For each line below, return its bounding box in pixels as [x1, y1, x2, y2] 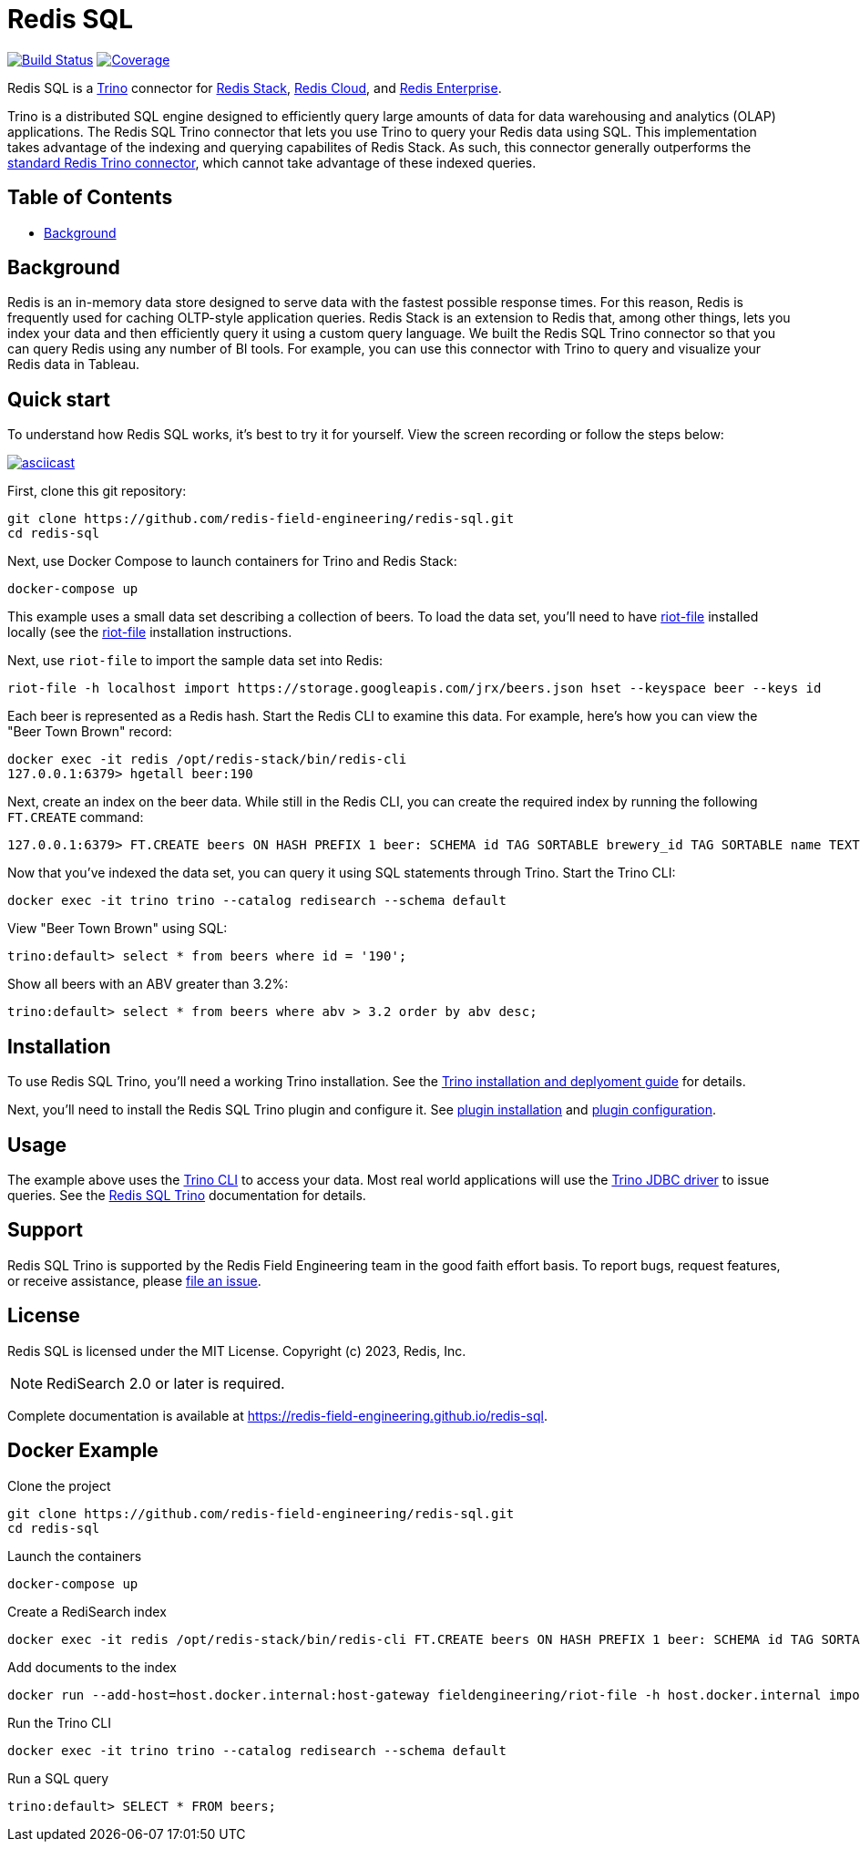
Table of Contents [7, 186, 173, 210]
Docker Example [7, 1439, 159, 1463]
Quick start [7, 387, 110, 411]
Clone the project [7, 1477, 111, 1494]
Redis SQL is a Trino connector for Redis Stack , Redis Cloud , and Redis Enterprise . [7, 79, 502, 96]
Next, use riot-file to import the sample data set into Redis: [7, 652, 384, 669]
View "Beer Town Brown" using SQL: [7, 920, 228, 937]
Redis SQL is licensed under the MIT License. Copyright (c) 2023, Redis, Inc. [7, 1342, 466, 1359]
